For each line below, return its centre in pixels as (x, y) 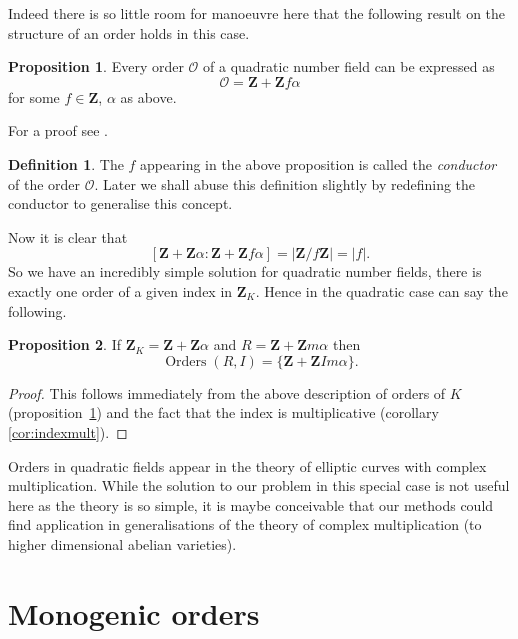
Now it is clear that (68, 236)
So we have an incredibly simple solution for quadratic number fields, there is (245, 271)
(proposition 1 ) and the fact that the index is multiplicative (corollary (223, 412)
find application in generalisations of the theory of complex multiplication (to (245, 524)
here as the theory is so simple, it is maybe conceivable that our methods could (251, 504)
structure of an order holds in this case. (129, 32)
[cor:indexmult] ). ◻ (68, 431)
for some (34, 96)
